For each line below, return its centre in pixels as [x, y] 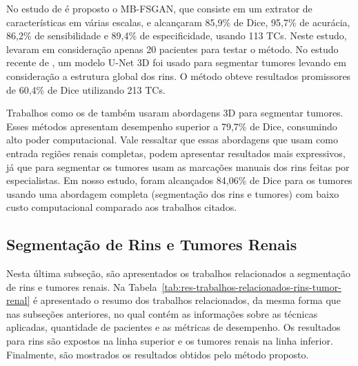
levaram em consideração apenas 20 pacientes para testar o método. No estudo [172, 49]
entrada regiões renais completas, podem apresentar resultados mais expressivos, [176, 153]
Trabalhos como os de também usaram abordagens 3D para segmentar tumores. [175, 113]
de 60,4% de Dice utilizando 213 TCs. [86, 89]
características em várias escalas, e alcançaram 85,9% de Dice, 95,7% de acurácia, [178, 22]
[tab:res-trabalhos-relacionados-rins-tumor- [251, 286]
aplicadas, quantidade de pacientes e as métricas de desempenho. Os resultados [173, 327]
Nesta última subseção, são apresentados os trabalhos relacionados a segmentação [178, 273]
